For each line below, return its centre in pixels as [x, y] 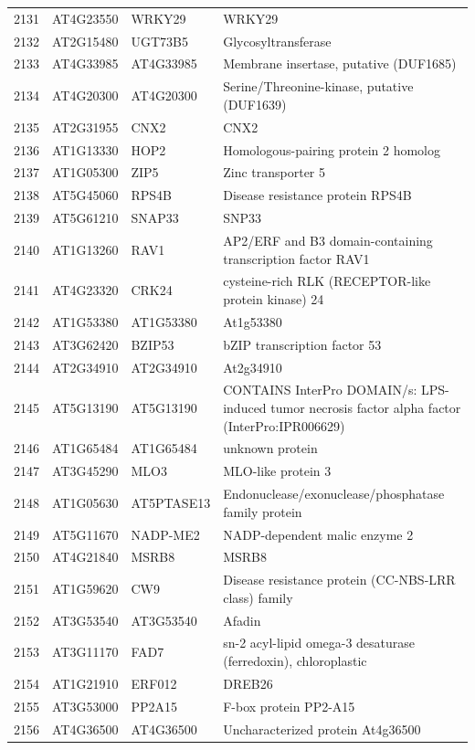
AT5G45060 [85, 195]
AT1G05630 [85, 502]
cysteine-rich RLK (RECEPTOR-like [327, 281]
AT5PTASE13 [171, 502]
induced [245, 407]
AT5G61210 [85, 218]
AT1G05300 [85, 172]
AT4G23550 [85, 18]
